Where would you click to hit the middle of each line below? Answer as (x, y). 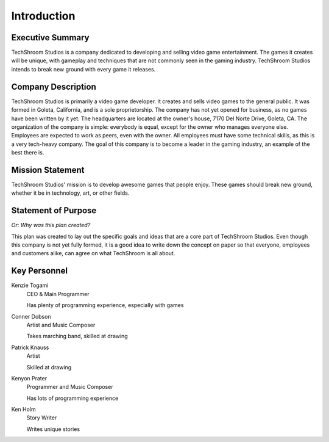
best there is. (28, 153)
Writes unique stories (53, 429)
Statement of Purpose (54, 211)
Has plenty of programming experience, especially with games (105, 305)
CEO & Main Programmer (58, 294)
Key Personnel (40, 271)
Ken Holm (23, 410)
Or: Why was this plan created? (51, 225)
